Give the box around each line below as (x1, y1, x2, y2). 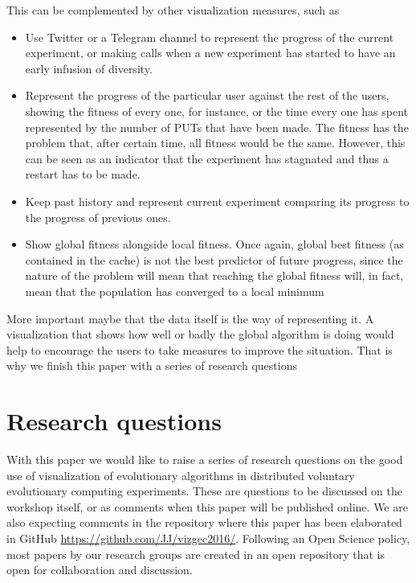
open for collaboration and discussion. (6, 561, 193, 578)
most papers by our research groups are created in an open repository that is (6, 545, 385, 562)
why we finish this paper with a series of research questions (6, 357, 297, 374)
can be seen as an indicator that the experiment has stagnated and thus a (25, 150, 389, 166)
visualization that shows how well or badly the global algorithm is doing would (6, 326, 394, 343)
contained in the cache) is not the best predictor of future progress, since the (25, 251, 403, 268)
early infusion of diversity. (25, 60, 153, 76)
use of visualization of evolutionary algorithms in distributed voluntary (6, 466, 355, 483)
